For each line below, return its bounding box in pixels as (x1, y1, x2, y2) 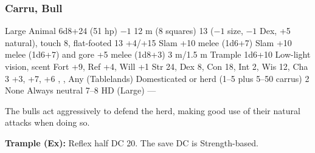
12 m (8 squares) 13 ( (134, 24, 214, 37)
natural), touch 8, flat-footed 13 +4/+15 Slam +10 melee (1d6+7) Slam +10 (5, 36, 292, 49)
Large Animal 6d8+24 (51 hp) (5, 24, 117, 37)
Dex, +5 (260, 24, 291, 37)
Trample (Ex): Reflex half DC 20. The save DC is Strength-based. (5, 136, 258, 149)
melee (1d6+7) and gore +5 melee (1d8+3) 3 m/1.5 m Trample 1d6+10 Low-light (5, 48, 311, 61)
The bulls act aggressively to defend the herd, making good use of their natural (5, 104, 300, 117)
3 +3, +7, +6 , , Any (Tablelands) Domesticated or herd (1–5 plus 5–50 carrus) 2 (5, 72, 310, 84)
